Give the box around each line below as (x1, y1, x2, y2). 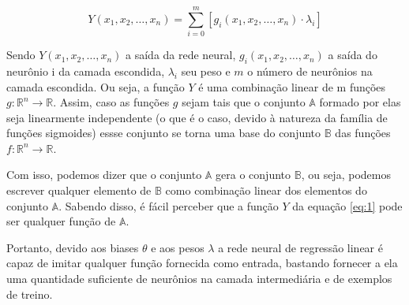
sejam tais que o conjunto (182, 94, 306, 110)
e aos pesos (151, 239, 204, 255)
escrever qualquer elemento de (6, 182, 152, 199)
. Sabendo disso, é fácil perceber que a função (58, 197, 279, 214)
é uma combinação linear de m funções (198, 78, 386, 95)
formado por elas (319, 94, 401, 110)
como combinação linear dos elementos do (165, 182, 367, 199)
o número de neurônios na (247, 62, 373, 79)
